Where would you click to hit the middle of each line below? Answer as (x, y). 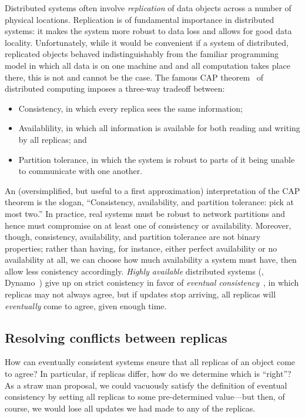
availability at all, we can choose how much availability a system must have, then (151, 260)
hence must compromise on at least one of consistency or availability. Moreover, (148, 225)
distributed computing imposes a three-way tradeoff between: (115, 88)
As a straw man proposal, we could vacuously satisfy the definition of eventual (146, 385)
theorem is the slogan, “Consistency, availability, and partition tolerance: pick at (149, 202)
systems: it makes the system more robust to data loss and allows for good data (148, 31)
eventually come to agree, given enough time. (86, 305)
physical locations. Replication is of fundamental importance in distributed (140, 19)
